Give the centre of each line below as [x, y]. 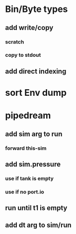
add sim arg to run [34, 134]
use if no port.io [25, 192]
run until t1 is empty [36, 208]
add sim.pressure [33, 164]
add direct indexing [36, 71]
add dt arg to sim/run [38, 225]
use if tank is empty [29, 178]
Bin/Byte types [37, 9]
